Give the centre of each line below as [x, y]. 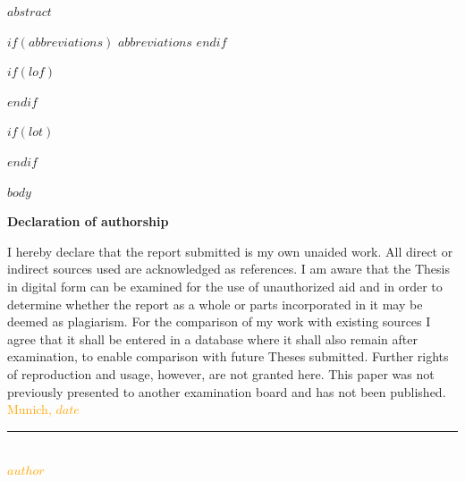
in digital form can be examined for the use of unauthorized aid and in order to [225, 286]
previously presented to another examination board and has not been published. [227, 391]
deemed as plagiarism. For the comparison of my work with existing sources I [219, 321]
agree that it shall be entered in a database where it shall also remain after [212, 338]
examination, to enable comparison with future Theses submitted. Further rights [228, 356]
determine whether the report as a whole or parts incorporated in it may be [215, 304]
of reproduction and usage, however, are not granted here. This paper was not [221, 373]
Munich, [30, 409]
